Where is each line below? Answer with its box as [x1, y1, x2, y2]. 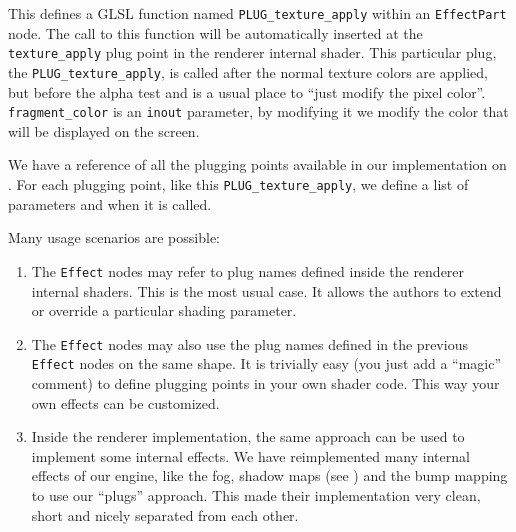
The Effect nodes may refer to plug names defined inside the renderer [31, 260, 465, 281]
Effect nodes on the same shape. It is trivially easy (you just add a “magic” [31, 353, 502, 374]
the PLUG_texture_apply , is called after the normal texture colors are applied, [8, 61, 488, 82]
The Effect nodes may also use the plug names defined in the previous [31, 333, 468, 354]
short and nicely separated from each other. [31, 504, 299, 525]
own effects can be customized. [31, 392, 220, 413]
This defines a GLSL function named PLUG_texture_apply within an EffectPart [8, 3, 507, 23]
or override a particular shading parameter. [31, 300, 297, 321]
